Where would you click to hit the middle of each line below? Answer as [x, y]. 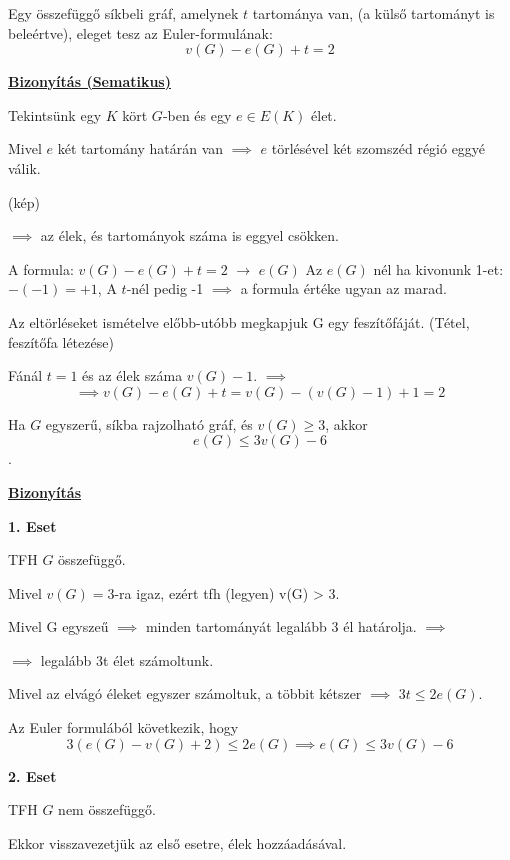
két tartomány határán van [140, 148]
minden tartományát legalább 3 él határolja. [281, 626]
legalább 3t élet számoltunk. [127, 659]
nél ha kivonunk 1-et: [438, 268]
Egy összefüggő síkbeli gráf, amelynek [123, 13]
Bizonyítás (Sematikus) [89, 81]
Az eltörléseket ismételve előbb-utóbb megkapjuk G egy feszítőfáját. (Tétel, [239, 321]
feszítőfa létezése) [61, 341]
